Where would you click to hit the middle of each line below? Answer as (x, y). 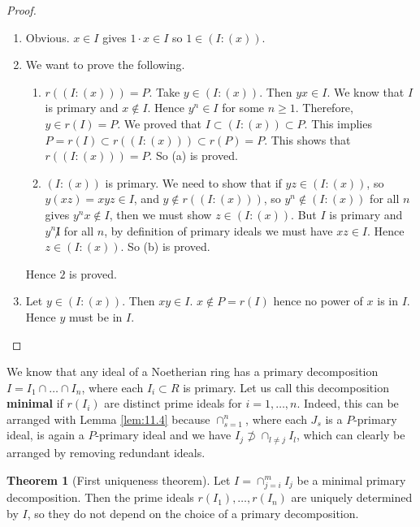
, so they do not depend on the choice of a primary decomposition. (193, 513)
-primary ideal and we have (163, 435)
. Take (165, 91)
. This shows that (307, 139)
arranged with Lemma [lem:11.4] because (108, 419)
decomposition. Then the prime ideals (100, 497)
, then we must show (160, 214)
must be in (95, 316)
